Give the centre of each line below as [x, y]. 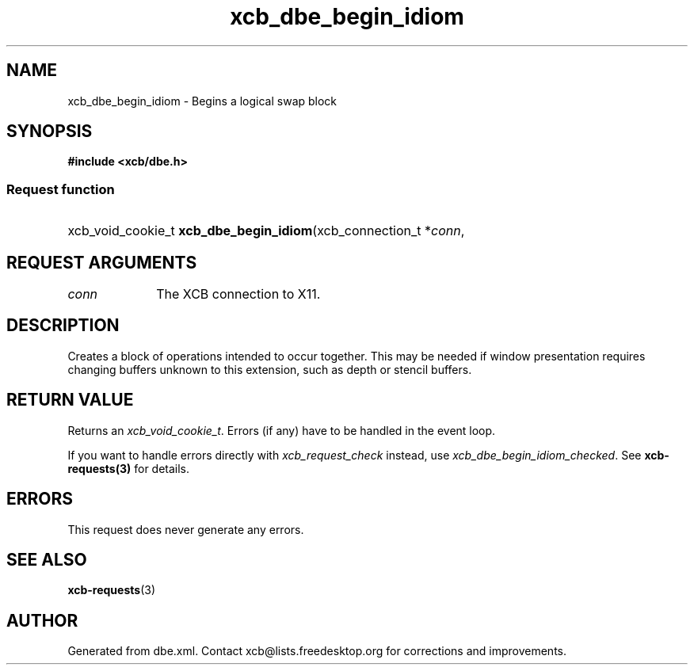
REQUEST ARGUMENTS [102, 262]
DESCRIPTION [63, 326]
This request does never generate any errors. [186, 529]
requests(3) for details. [129, 468]
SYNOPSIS [50, 132]
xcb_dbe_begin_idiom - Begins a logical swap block [202, 101]
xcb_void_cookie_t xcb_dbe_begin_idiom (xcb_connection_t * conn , [266, 231]
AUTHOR [42, 620]
